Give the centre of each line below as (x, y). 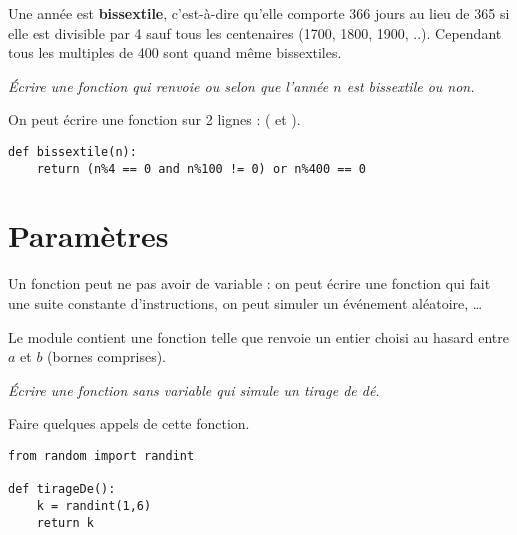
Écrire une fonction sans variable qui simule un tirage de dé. (194, 389)
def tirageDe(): (62, 489)
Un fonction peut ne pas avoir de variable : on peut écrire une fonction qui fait (249, 283)
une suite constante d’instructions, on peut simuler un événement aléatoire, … (245, 303)
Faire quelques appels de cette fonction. (129, 423)
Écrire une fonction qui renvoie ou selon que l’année (168, 85)
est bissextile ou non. (410, 85)
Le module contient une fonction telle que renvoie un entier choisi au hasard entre (258, 336)
